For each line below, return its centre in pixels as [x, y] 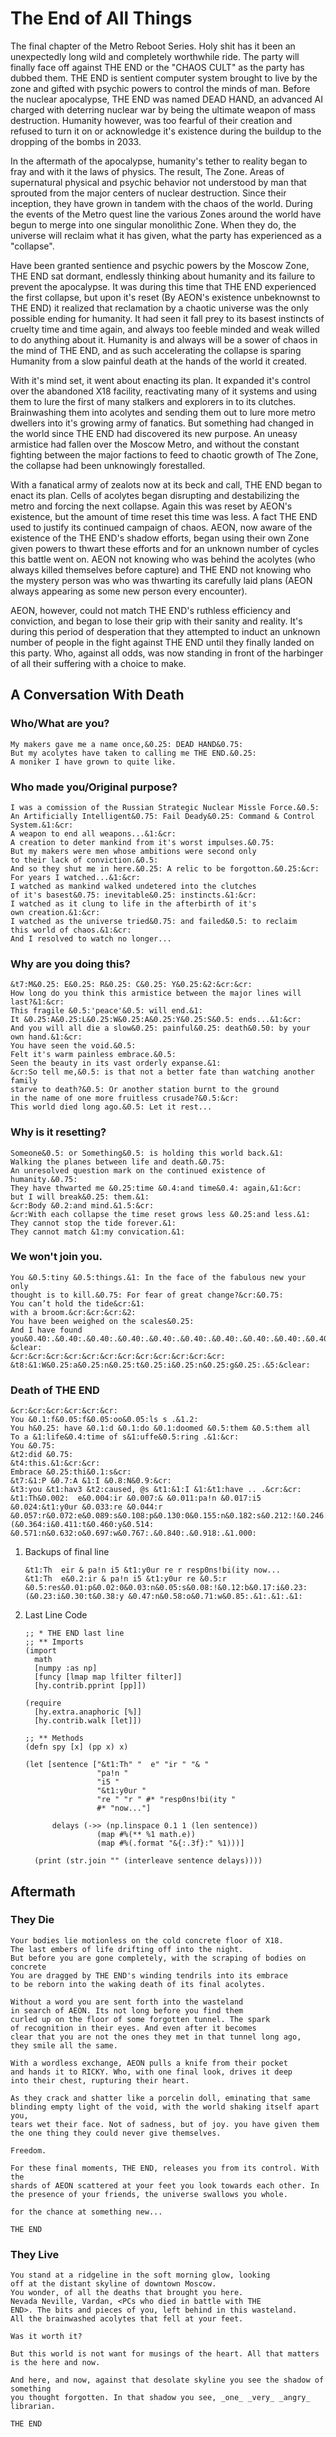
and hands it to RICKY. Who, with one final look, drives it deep [151, 2072]
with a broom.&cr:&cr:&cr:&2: [73, 1312]
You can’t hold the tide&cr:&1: [77, 1303]
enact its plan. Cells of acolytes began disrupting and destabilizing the [155, 495]
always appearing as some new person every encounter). [129, 591]
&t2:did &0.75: [42, 1455]
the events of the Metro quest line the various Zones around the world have [166, 214]
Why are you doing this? [70, 964]
